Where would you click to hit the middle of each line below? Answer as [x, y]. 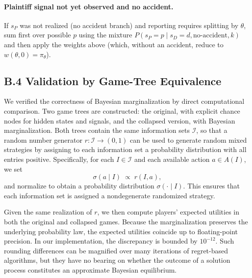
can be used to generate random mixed [189, 139]
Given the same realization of [48, 212]
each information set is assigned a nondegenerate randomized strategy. [110, 195]
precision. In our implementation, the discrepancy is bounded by [101, 241]
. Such [225, 241]
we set [13, 169]
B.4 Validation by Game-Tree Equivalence [113, 80]
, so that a [212, 130]
